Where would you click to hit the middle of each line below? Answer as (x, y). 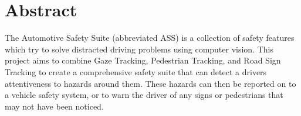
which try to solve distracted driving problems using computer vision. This (139, 49)
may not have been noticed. (54, 106)
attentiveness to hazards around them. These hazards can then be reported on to (150, 83)
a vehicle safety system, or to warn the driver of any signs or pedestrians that (144, 95)
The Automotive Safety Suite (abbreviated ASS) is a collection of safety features (150, 38)
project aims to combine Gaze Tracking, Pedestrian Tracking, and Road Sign (143, 60)
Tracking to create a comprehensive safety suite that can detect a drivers (136, 71)
